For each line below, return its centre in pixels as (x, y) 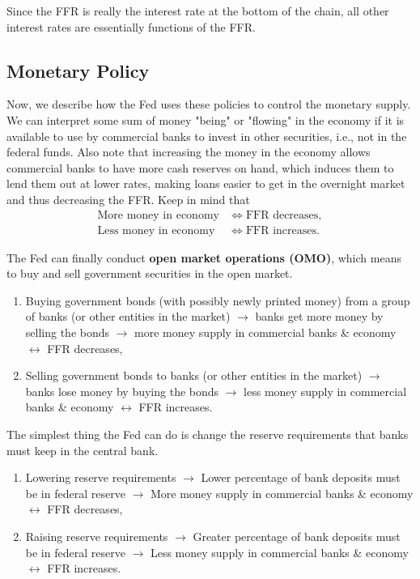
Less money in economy (156, 230)
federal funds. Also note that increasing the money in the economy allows (189, 152)
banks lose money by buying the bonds (122, 391)
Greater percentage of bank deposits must (297, 536)
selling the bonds (68, 332)
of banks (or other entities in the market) (128, 316)
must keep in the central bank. (83, 450)
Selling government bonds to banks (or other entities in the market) (194, 375)
